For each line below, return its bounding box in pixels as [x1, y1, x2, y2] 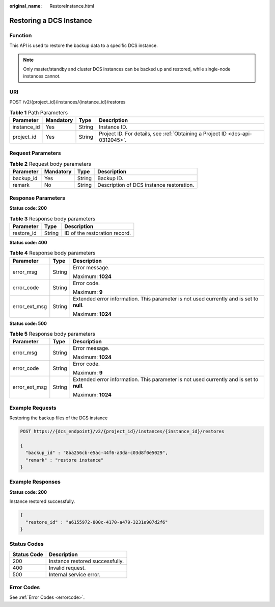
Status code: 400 [9, 239, 47, 245]
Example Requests [9, 404, 57, 411]
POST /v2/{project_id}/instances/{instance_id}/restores [9, 99, 126, 105]
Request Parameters [9, 149, 61, 157]
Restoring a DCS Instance [9, 16, 93, 25]
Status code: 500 [9, 320, 47, 326]
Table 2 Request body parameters [9, 161, 92, 168]
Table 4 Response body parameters [9, 249, 96, 257]
